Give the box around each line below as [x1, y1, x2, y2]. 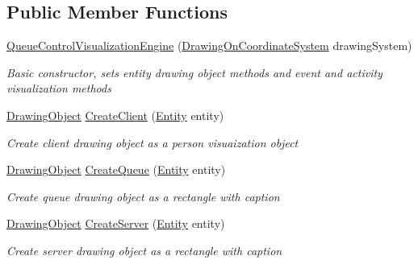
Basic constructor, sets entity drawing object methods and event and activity [6, 64, 382, 80]
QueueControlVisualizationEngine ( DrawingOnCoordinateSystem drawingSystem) [6, 37, 412, 54]
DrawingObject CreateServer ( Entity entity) [6, 215, 225, 232]
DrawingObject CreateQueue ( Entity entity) [6, 161, 226, 178]
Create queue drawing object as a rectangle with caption [6, 188, 280, 204]
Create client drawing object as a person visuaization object [6, 134, 299, 151]
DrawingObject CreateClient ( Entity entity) [6, 106, 224, 123]
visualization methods [6, 80, 111, 97]
